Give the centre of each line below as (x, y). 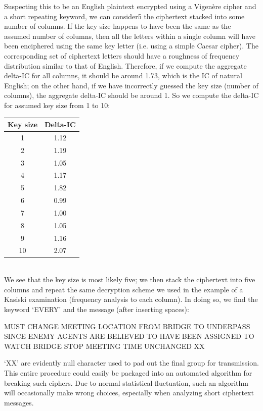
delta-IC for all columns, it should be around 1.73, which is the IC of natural (123, 75)
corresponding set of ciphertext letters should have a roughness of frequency (122, 55)
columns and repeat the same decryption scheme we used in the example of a (124, 289)
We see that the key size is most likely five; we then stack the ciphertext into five (130, 279)
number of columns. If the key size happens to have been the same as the (118, 26)
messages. (19, 402)
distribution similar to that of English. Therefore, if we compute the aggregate (125, 65)
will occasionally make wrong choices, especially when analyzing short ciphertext (129, 393)
